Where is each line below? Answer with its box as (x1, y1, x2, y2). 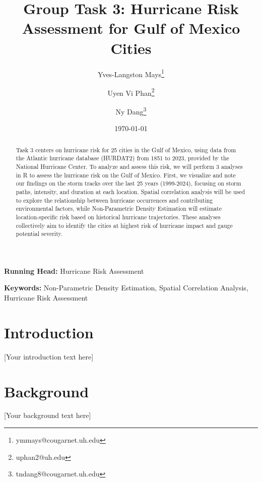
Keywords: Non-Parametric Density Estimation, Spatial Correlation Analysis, (4, 282, 248, 293)
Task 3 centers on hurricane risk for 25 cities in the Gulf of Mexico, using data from (16, 145, 236, 154)
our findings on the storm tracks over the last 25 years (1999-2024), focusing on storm (16, 179, 241, 188)
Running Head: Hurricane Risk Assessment (4, 265, 144, 276)
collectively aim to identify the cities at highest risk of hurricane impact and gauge (16, 221, 233, 229)
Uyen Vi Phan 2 (107, 86, 155, 98)
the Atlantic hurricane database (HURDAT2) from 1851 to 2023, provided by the (16, 154, 229, 162)
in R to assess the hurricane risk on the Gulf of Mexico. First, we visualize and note (16, 170, 236, 179)
